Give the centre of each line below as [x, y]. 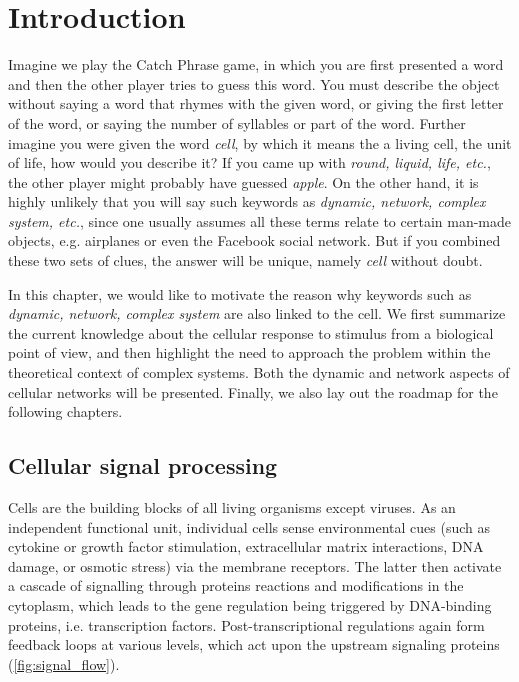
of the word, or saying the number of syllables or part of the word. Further [237, 122]
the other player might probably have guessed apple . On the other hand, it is [243, 181]
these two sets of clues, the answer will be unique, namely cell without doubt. [245, 260]
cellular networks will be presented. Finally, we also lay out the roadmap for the [253, 391]
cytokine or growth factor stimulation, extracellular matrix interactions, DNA [246, 546]
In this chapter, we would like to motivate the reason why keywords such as [240, 293]
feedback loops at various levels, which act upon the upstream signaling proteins [254, 644]
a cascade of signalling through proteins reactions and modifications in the [236, 585]
